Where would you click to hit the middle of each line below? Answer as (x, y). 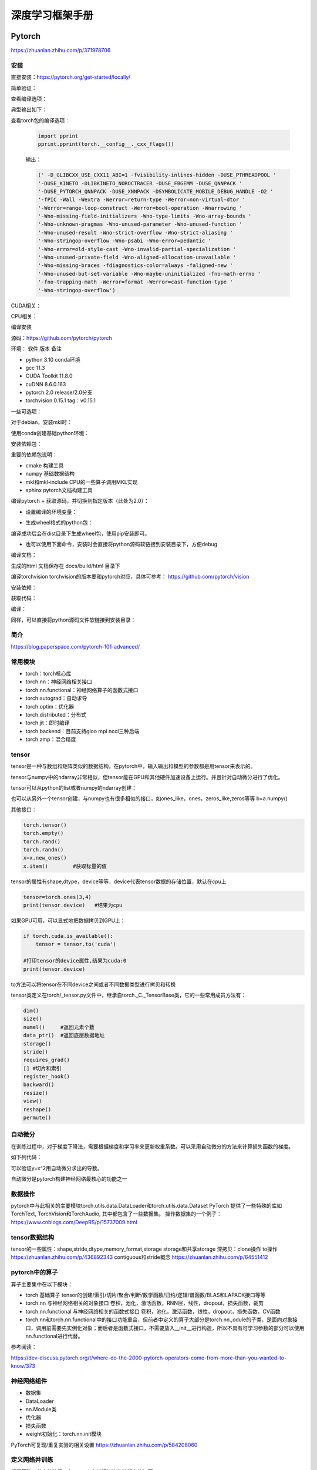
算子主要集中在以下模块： (42, 1284)
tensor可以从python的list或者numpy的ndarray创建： (74, 788)
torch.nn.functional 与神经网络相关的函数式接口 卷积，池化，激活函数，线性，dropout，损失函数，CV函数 (153, 1311)
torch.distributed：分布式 (56, 714)
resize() (36, 1093)
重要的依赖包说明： (34, 455)
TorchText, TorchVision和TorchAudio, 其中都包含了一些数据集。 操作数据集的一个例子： (117, 1214)
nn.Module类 (41, 1409)
